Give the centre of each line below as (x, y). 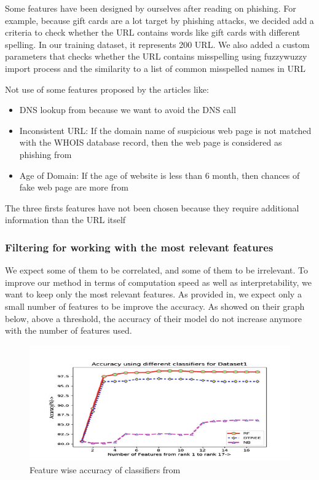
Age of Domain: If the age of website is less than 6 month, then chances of (159, 175)
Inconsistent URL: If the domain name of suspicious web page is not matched (165, 130)
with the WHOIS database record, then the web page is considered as (151, 142)
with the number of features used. (69, 330)
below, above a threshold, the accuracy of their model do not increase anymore (153, 318)
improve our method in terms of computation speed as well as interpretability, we (159, 282)
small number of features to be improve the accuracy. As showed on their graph (155, 306)
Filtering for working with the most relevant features (139, 247)
